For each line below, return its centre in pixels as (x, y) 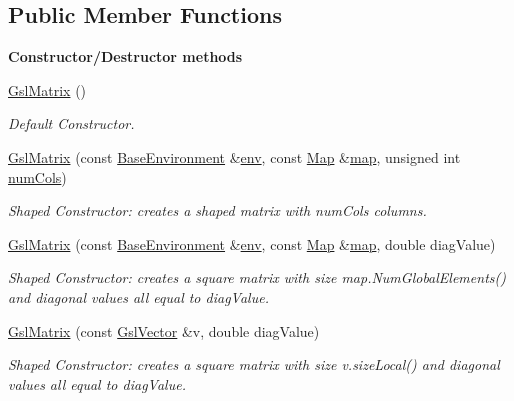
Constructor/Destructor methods (125, 56)
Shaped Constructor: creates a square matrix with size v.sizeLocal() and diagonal (254, 364)
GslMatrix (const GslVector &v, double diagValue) (164, 330)
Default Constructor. (71, 123)
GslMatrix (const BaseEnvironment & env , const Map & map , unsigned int (234, 156)
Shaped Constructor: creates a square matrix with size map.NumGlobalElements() (257, 277)
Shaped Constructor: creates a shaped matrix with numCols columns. (217, 210)
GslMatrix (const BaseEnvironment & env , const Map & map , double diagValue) (252, 243)
